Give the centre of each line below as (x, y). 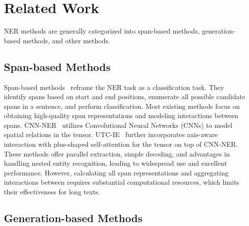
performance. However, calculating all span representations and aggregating (116, 172)
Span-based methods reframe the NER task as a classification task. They (114, 87)
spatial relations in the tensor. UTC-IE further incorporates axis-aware (111, 134)
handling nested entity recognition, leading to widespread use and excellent (116, 163)
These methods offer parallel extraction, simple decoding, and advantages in (117, 153)
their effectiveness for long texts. (52, 192)
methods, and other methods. (66, 40)
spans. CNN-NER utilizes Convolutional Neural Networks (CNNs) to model (118, 125)
